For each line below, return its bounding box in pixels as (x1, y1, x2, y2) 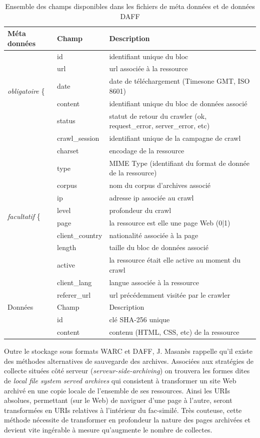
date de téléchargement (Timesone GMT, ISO (109, 76, 250, 86)
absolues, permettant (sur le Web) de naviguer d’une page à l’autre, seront (4, 395, 232, 405)
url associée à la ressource (109, 63, 188, 74)
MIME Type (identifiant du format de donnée (109, 157, 250, 168)
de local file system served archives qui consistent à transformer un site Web (4, 375, 236, 385)
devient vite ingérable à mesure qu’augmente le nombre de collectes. (4, 424, 212, 434)
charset (57, 145, 79, 155)
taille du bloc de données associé (109, 242, 208, 253)
